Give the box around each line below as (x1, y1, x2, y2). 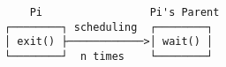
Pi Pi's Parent (29, 6, 220, 19)
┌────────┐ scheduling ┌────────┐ (4, 20, 214, 33)
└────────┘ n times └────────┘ (4, 49, 214, 63)
